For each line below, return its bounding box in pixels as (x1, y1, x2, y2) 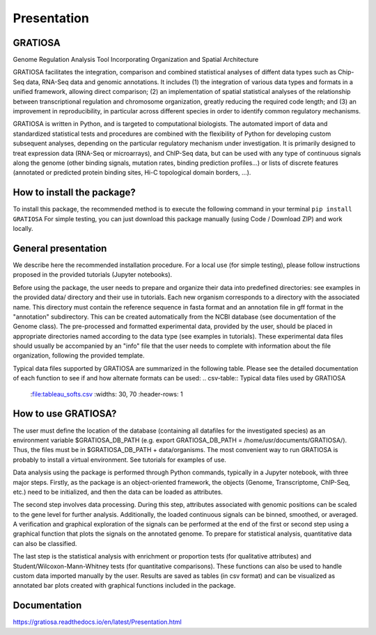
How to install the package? (13, 186, 136, 198)
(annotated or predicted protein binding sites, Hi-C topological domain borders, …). (13, 168, 251, 177)
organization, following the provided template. (13, 351, 145, 360)
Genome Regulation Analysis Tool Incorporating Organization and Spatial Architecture (13, 56, 259, 64)
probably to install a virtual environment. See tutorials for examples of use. (13, 456, 226, 464)
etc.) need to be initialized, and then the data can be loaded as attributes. (13, 488, 223, 496)
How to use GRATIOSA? (13, 408, 117, 420)
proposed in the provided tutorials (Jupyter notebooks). (13, 271, 173, 279)
